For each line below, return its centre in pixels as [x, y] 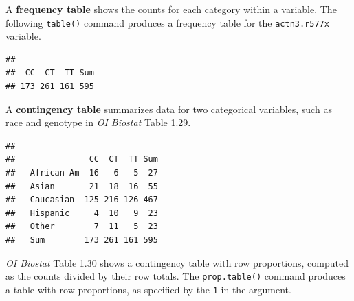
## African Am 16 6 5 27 [82, 173]
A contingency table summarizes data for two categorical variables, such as [169, 109]
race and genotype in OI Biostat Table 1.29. [98, 122]
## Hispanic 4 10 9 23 [82, 213]
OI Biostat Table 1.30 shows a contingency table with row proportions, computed [177, 262]
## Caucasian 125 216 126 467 [82, 200]
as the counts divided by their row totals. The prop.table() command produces [176, 276]
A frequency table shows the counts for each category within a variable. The [171, 9]
